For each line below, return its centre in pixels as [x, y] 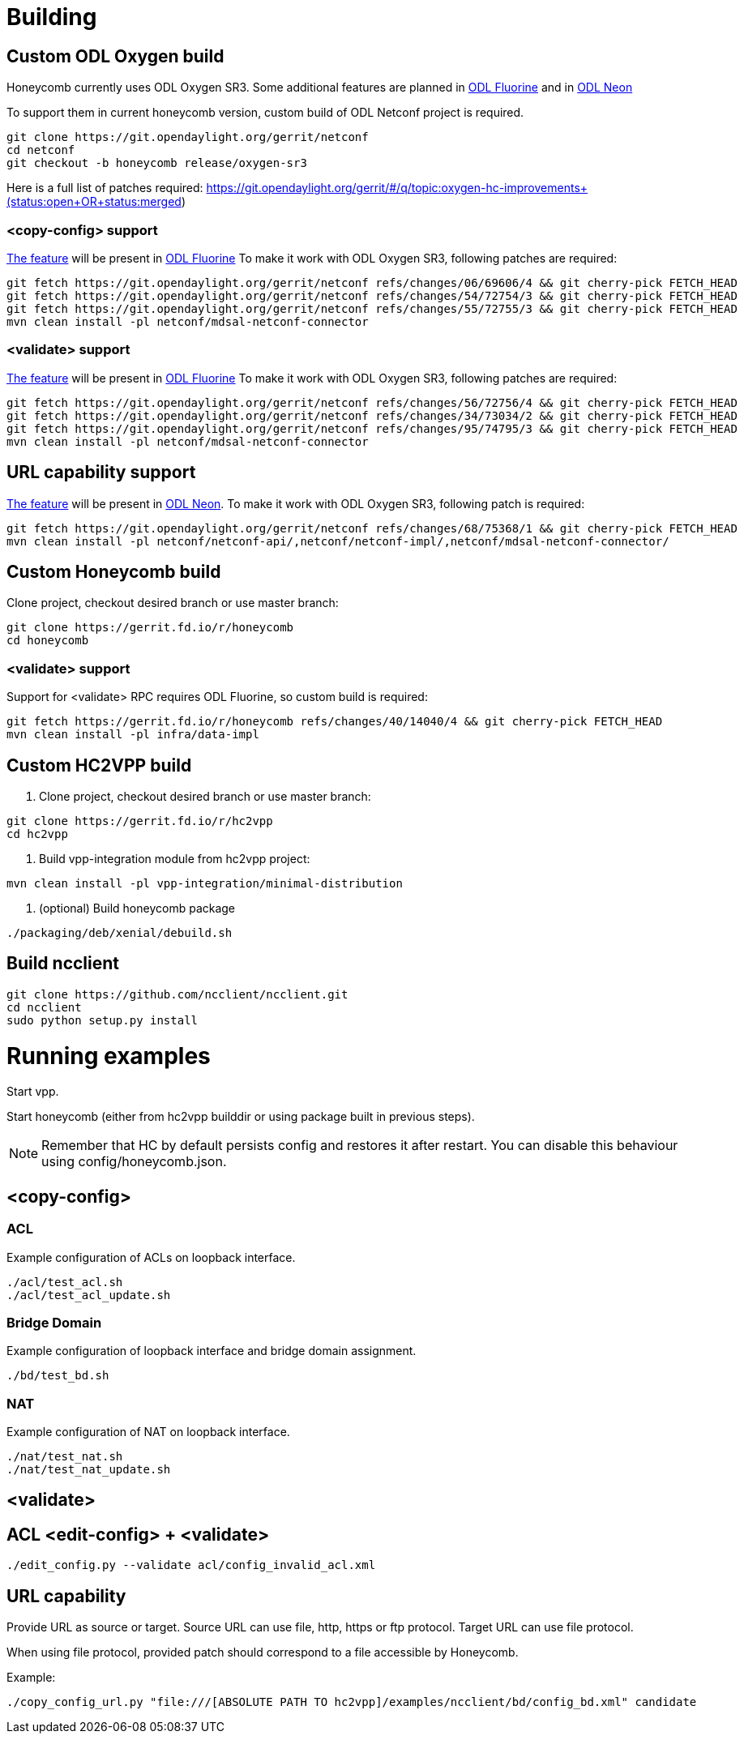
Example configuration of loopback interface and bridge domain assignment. [212, 1351]
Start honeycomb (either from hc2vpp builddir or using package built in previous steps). [241, 1117]
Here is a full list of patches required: [105, 188]
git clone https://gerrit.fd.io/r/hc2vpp [140, 821]
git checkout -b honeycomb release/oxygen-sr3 [157, 163]
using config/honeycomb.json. [134, 1162]
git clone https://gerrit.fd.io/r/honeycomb [150, 628]
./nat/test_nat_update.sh [89, 1470]
